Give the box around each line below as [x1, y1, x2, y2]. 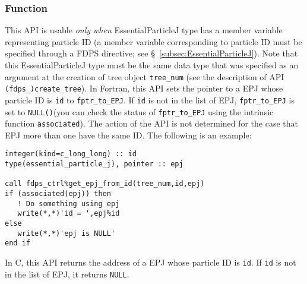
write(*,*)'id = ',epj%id [17, 209, 120, 218]
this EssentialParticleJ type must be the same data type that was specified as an [5, 59, 299, 71]
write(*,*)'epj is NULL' [17, 229, 116, 238]
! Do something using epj [17, 199, 120, 208]
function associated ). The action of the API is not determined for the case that [5, 117, 298, 130]
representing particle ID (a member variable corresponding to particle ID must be [5, 35, 302, 48]
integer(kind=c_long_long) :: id [5, 150, 137, 159]
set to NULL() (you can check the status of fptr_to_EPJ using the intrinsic [5, 105, 274, 118]
